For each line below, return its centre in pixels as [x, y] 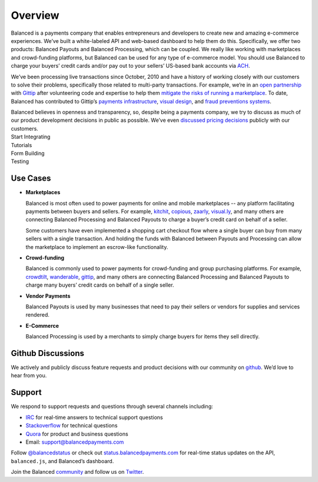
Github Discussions [48, 353]
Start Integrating [31, 137]
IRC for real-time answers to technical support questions [94, 417]
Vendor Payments [48, 296]
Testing [20, 161]
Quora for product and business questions [77, 434]
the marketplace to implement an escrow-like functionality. [97, 247]
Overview [35, 15]
